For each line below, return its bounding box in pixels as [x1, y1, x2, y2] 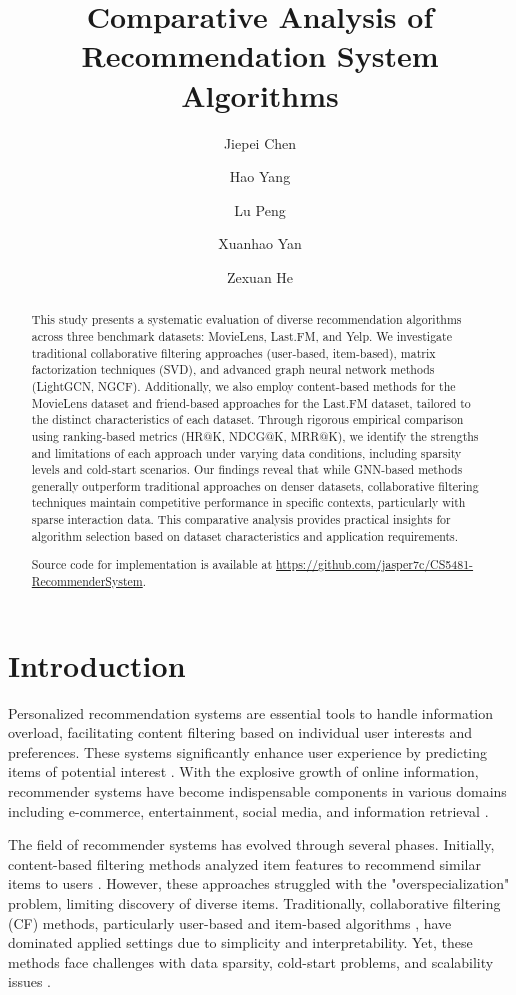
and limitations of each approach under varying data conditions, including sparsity [31, 444, 462, 461]
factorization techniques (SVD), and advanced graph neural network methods [31, 361, 435, 378]
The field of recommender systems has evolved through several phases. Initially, [8, 834, 495, 855]
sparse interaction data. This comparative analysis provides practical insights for [31, 511, 451, 528]
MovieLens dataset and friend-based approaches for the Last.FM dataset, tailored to [31, 394, 471, 411]
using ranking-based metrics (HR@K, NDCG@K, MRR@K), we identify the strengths [31, 427, 479, 444]
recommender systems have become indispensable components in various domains [8, 780, 507, 801]
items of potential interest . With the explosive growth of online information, [8, 761, 479, 782]
